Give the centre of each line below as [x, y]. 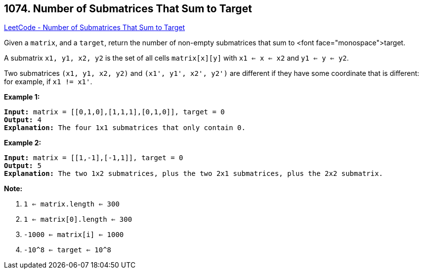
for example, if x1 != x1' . [48, 82]
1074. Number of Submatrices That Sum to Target [128, 9]
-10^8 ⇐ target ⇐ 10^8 [68, 250]
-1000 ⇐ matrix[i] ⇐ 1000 [74, 235]
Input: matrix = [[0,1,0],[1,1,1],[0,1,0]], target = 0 [114, 112]
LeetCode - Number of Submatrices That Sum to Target [95, 28]
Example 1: [22, 97]
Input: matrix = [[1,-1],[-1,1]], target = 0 [94, 158]
